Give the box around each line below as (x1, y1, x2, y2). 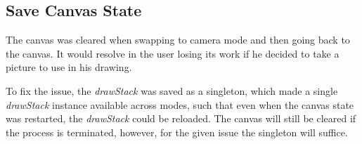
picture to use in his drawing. (6, 60, 132, 74)
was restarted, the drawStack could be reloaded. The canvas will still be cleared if (6, 111, 356, 126)
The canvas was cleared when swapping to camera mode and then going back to (6, 32, 350, 47)
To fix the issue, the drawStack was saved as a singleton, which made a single (6, 83, 338, 98)
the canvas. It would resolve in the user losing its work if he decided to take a (6, 46, 340, 60)
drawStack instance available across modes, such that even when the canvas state (6, 97, 354, 112)
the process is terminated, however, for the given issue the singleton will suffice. (6, 124, 348, 139)
